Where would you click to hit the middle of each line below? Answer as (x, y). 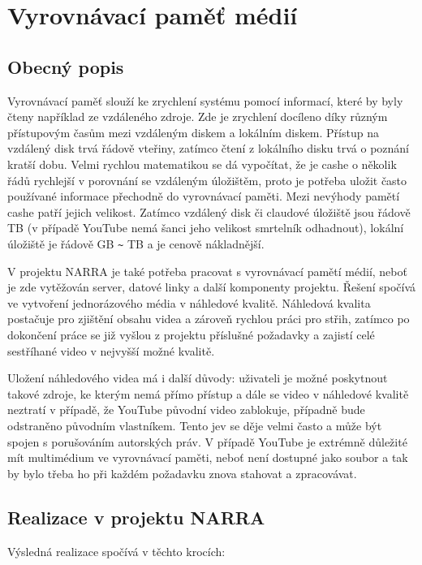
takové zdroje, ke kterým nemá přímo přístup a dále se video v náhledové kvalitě (208, 393)
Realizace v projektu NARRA (136, 517)
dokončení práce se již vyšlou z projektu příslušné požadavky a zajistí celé (191, 334)
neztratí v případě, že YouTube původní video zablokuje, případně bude (186, 410)
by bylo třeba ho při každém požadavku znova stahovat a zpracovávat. (182, 473)
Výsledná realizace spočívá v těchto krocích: (116, 551)
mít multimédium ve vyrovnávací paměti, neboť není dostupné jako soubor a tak (208, 457)
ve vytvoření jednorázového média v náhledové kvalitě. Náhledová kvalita (189, 302)
